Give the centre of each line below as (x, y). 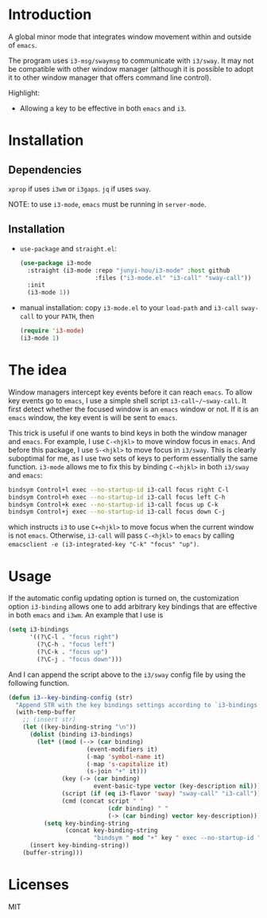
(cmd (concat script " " (103, 801)
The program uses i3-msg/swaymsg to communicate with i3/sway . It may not (131, 60)
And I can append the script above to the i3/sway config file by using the (127, 675)
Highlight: (24, 92)
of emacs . (23, 45)
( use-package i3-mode (55, 263)
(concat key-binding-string (111, 830)
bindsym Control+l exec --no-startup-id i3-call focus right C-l (118, 490)
